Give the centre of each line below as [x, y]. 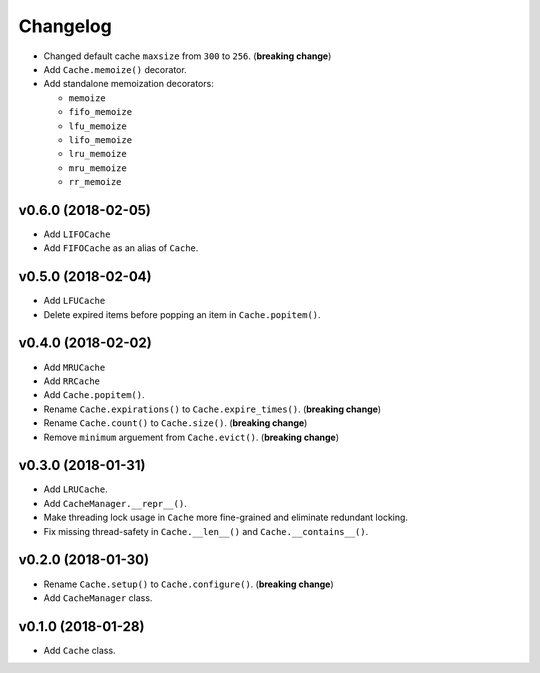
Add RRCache [71, 381]
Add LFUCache [74, 301]
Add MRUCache [74, 367]
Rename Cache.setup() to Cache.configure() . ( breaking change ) [188, 584]
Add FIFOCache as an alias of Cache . [121, 248]
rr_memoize [95, 182]
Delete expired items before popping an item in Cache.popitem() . [182, 314]
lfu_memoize [97, 126]
